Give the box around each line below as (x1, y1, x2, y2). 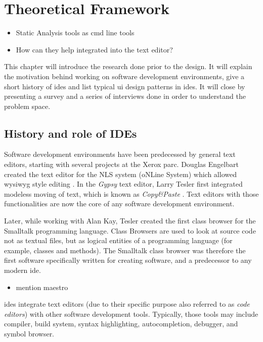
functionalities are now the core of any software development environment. (4, 198, 235, 209)
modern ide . (4, 265, 41, 275)
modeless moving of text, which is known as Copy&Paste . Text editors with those (4, 188, 259, 199)
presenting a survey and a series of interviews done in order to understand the (4, 91, 246, 101)
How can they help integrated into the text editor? (16, 44, 173, 54)
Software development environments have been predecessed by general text (4, 149, 236, 159)
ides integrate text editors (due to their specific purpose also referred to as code (4, 299, 250, 309)
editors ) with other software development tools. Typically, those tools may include (4, 308, 258, 319)
